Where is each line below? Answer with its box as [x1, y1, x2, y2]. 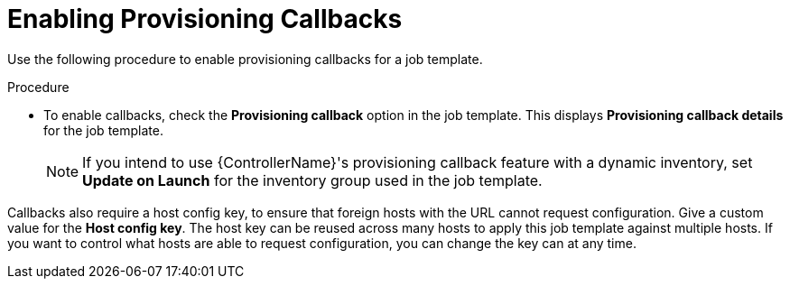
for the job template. [43, 122, 163, 138]
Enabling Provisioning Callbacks [7, 4, 403, 34]
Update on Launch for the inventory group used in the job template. [82, 171, 543, 189]
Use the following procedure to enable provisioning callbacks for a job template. [7, 51, 483, 67]
